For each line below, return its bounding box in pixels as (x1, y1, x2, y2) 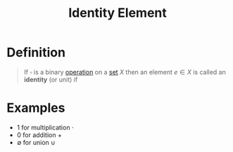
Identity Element (68, 5, 167, 21)
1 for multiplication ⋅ (16, 123, 75, 132)
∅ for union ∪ (16, 138, 56, 146)
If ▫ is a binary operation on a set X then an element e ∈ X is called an (23, 68, 226, 76)
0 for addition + (16, 130, 63, 139)
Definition (6, 44, 66, 61)
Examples (6, 100, 65, 116)
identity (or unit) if (23, 75, 78, 84)
